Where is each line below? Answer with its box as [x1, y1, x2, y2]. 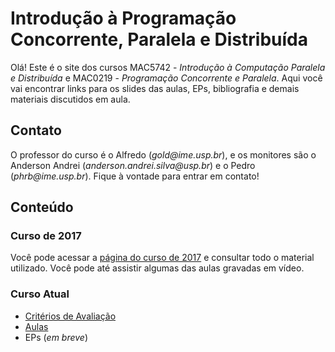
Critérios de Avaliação [24, 310, 117, 322]
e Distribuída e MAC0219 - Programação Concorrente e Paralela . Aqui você [10, 72, 323, 84]
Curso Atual [10, 287, 70, 301]
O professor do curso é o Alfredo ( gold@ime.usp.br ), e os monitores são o [10, 148, 317, 161]
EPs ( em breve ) [24, 331, 89, 343]
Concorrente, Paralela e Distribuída [10, 28, 308, 51]
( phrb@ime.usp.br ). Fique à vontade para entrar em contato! [10, 170, 260, 182]
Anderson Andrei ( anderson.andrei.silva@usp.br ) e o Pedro [10, 159, 256, 171]
